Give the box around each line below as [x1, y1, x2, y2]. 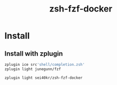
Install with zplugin [4, 49, 63, 58]
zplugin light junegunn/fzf [4, 66, 61, 72]
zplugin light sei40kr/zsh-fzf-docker [4, 75, 83, 80]
